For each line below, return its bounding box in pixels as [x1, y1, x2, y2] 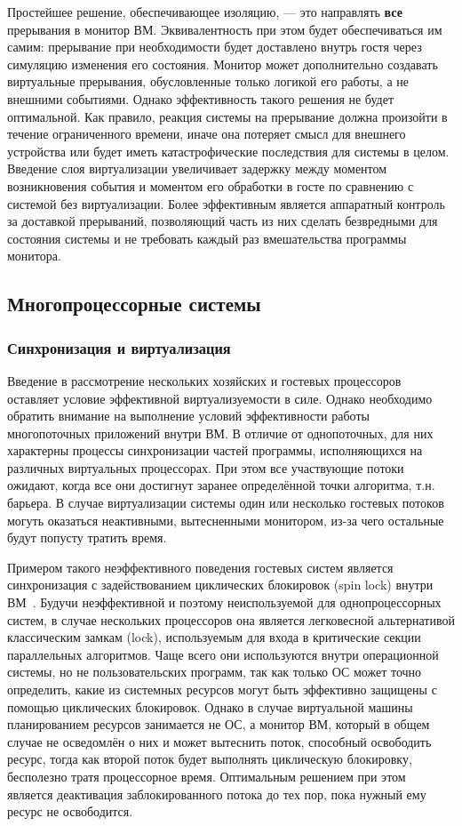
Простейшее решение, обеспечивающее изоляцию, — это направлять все [7, 3, 402, 20]
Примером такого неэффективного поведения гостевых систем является [7, 557, 394, 576]
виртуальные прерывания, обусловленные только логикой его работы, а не [7, 72, 409, 91]
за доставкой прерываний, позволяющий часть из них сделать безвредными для [7, 212, 438, 230]
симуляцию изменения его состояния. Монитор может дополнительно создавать [7, 54, 438, 73]
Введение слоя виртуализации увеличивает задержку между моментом [7, 159, 387, 178]
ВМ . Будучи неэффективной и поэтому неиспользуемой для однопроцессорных [7, 593, 442, 612]
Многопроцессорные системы [7, 290, 261, 317]
